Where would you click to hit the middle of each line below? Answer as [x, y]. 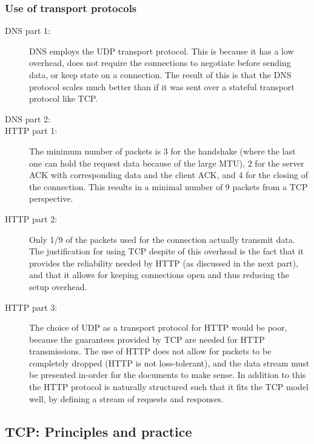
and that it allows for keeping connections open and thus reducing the [159, 275]
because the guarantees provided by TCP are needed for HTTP [147, 339]
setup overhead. [58, 286]
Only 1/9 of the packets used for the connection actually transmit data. [162, 239]
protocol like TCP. [64, 98]
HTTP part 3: [31, 307]
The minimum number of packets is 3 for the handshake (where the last [162, 151]
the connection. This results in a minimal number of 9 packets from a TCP [169, 186]
